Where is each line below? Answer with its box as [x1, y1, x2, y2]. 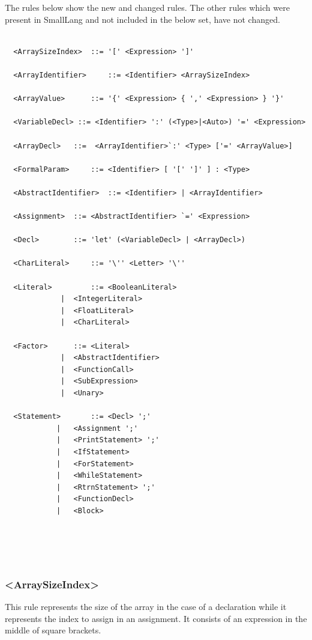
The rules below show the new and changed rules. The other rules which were [5, 1, 290, 13]
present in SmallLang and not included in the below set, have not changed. [5, 13, 280, 25]
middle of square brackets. [5, 624, 101, 636]
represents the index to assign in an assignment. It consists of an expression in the [5, 612, 307, 624]
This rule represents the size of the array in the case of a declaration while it [5, 600, 287, 613]
